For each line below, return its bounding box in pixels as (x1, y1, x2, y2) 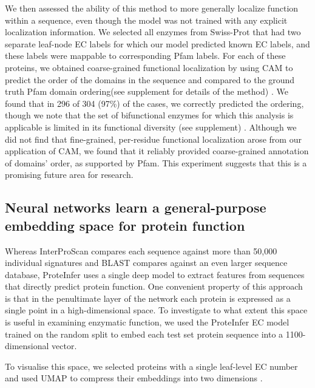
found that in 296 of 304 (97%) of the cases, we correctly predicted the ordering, (5, 97, 304, 109)
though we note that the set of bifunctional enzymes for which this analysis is (5, 109, 294, 121)
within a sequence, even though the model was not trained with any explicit (5, 13, 288, 26)
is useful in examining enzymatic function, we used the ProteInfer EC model (5, 316, 290, 328)
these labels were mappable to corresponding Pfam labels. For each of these (5, 49, 286, 62)
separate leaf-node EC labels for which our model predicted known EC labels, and (5, 37, 310, 50)
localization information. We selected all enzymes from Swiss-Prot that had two (5, 26, 301, 38)
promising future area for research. (5, 168, 134, 181)
